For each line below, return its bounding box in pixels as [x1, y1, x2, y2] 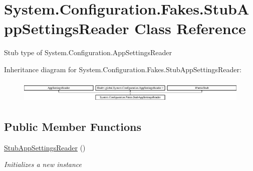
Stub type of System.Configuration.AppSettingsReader [4, 47, 172, 58]
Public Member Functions [4, 118, 141, 134]
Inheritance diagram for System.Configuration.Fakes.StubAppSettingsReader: [4, 64, 241, 74]
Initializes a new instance [4, 159, 82, 169]
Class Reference [134, 18, 246, 39]
